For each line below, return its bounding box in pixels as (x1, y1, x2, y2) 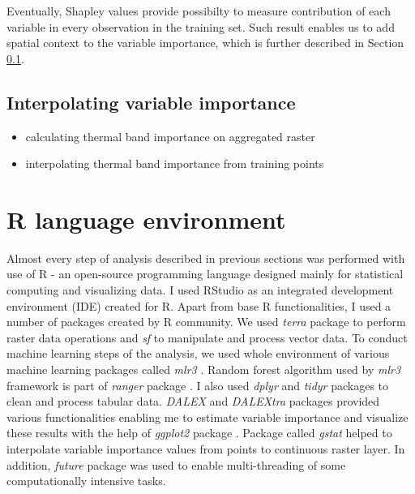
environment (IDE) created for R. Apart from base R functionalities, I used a (6, 297, 391, 314)
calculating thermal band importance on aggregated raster (25, 127, 315, 144)
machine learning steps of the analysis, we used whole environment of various (6, 345, 390, 362)
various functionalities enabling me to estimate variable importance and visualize (6, 408, 409, 425)
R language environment (6, 202, 286, 235)
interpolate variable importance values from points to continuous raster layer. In (6, 440, 405, 457)
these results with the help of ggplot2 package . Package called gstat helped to (6, 424, 392, 441)
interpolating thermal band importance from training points (25, 155, 324, 172)
